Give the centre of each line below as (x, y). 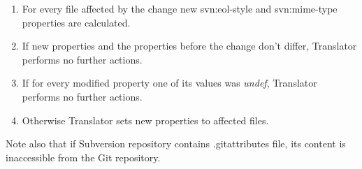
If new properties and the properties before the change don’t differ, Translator (189, 46)
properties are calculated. (76, 22)
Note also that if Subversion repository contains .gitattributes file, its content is (176, 144)
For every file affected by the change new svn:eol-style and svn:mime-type (180, 8)
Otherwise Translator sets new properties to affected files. (145, 120)
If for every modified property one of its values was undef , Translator (169, 83)
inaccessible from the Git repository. (83, 157)
